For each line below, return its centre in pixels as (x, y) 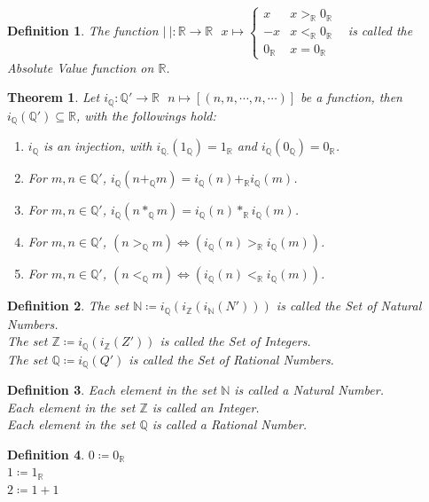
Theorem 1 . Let (54, 97)
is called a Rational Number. (230, 424)
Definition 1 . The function (83, 31)
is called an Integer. (206, 407)
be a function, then (351, 97)
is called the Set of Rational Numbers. (231, 359)
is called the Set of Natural (349, 306)
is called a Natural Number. (309, 390)
